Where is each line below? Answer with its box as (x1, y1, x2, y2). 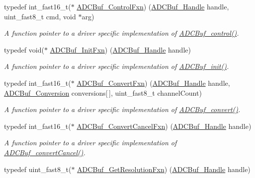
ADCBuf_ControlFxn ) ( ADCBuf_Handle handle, (77, 1, 229, 11)
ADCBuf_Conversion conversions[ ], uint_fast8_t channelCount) (4, 87, 202, 98)
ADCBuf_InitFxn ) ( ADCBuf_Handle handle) (50, 44, 191, 55)
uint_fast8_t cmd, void (4, 11, 76, 21)
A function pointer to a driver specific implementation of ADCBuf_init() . (4, 61, 229, 71)
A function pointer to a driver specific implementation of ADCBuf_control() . (4, 28, 239, 38)
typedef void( (4, 44, 44, 55)
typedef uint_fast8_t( (4, 164, 72, 174)
